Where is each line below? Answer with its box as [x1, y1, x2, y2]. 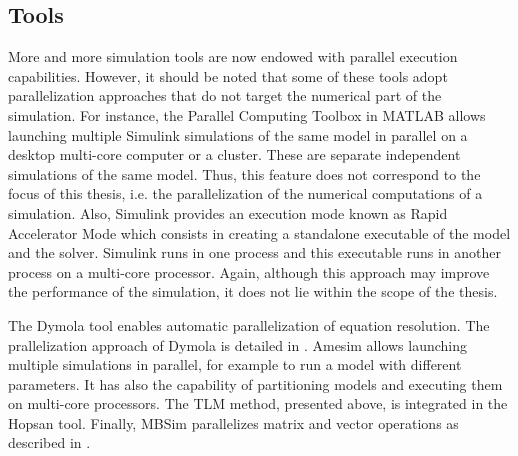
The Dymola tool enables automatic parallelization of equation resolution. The [8, 314, 490, 335]
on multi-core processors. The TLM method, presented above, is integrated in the [8, 393, 508, 414]
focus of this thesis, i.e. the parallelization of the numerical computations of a [8, 183, 483, 204]
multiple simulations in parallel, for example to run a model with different [8, 354, 462, 375]
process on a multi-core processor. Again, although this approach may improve [8, 261, 490, 282]
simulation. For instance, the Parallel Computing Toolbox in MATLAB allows [8, 104, 486, 125]
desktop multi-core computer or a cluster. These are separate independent [8, 144, 461, 165]
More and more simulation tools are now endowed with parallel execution [8, 46, 458, 67]
